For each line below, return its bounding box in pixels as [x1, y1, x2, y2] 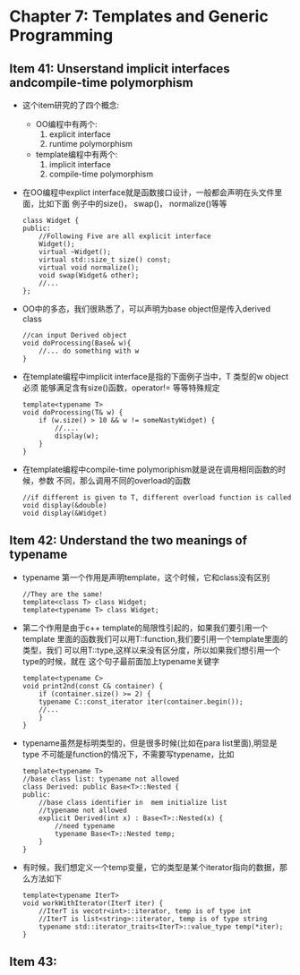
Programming [9, 25, 114, 46]
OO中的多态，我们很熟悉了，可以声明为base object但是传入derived [21, 304, 271, 314]
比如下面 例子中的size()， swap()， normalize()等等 [38, 199, 227, 209]
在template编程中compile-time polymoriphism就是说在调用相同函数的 [21, 464, 279, 475]
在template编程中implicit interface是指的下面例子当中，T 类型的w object [21, 372, 289, 381]
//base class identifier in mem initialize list [39, 798, 227, 807]
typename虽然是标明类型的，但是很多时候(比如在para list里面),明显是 [21, 737, 278, 748]
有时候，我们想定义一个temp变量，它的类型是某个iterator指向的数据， [21, 861, 280, 872]
